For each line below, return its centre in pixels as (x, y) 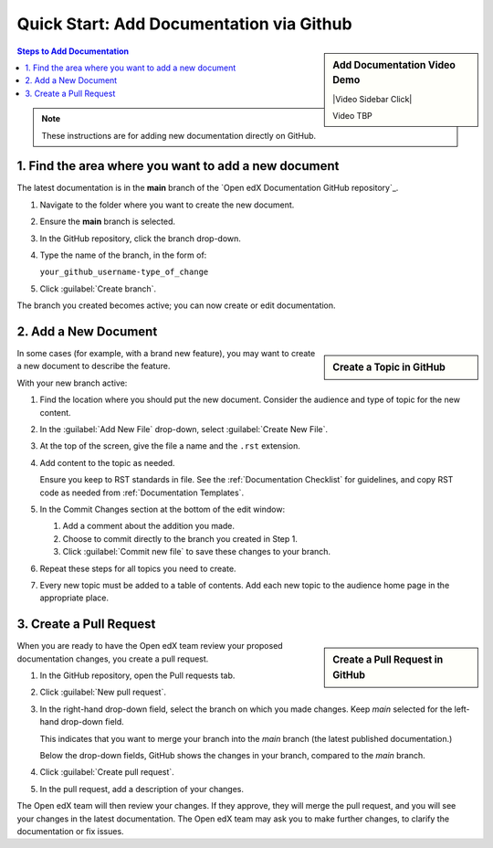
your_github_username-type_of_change (124, 272)
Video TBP (353, 116)
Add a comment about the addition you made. (149, 526)
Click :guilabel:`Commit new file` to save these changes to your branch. (197, 552)
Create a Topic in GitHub (389, 367)
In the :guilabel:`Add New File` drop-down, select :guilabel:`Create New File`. (184, 429)
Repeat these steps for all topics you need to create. (138, 568)
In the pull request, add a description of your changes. (142, 789)
